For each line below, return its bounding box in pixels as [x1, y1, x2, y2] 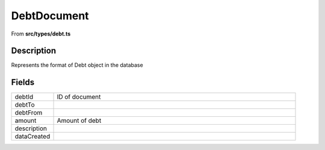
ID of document [57, 93, 101, 101]
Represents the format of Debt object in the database [11, 61, 144, 69]
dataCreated [14, 133, 51, 141]
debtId [14, 93, 33, 101]
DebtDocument [11, 9, 90, 22]
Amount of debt [57, 116, 102, 125]
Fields [11, 77, 35, 87]
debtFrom [14, 108, 43, 117]
